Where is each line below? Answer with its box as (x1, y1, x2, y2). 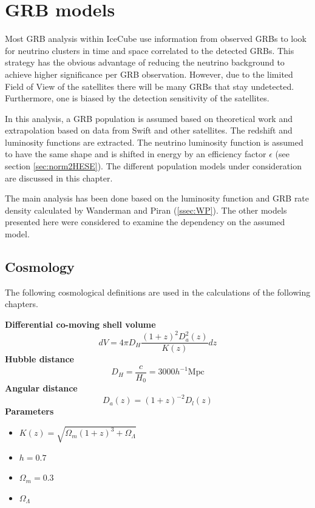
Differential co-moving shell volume (5, 318, 156, 331)
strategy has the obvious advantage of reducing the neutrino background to (5, 56, 285, 69)
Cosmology (5, 257, 75, 276)
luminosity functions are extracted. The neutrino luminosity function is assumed (5, 135, 303, 148)
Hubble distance (5, 353, 74, 365)
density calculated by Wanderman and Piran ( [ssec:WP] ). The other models (5, 203, 287, 216)
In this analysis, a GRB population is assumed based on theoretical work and (5, 112, 293, 124)
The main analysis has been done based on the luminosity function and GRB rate (5, 192, 310, 205)
